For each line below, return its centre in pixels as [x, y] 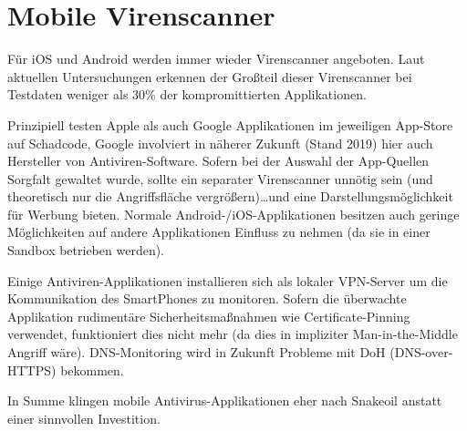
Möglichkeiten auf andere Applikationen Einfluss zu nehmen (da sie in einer [219, 232]
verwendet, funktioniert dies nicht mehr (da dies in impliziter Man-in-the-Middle [233, 334]
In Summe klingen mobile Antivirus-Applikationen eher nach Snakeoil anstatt [225, 400]
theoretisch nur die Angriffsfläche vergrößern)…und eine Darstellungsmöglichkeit [230, 196]
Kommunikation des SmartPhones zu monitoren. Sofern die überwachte [207, 298]
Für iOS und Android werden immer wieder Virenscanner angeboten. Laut [216, 59]
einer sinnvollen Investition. [84, 418]
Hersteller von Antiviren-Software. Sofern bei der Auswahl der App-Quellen [218, 161]
